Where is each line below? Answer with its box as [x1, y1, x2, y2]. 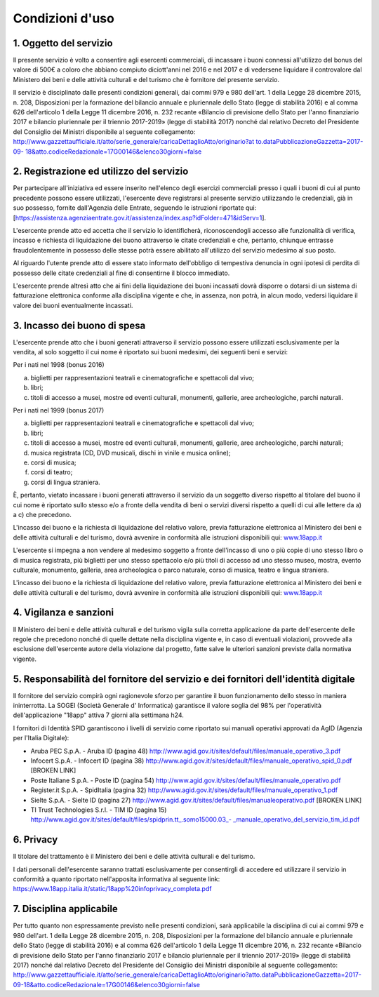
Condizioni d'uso [13, 11, 115, 26]
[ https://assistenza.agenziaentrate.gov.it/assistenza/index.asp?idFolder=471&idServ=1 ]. [13, 213, 267, 222]
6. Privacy [13, 834, 58, 845]
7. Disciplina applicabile [13, 903, 119, 915]
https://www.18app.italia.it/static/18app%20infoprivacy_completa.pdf [13, 885, 212, 893]
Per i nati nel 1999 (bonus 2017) [13, 406, 105, 415]
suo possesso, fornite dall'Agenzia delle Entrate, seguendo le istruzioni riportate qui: [13, 203, 257, 212]
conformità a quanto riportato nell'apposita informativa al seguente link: [13, 875, 220, 883]
